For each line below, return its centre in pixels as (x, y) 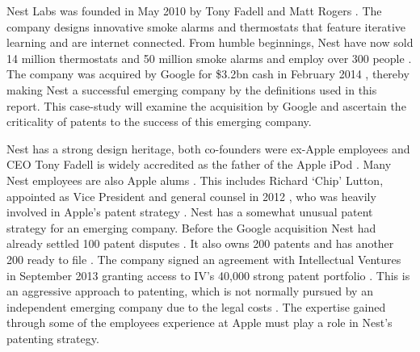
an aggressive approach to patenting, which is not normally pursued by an (190, 291)
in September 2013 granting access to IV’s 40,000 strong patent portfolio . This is (208, 275)
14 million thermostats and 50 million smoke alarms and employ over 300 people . (209, 58)
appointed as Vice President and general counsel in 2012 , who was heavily (191, 196)
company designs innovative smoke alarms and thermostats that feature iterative (206, 26)
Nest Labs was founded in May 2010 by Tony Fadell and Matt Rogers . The (194, 10)
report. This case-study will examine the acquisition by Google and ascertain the (206, 105)
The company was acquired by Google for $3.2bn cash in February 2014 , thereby (208, 74)
